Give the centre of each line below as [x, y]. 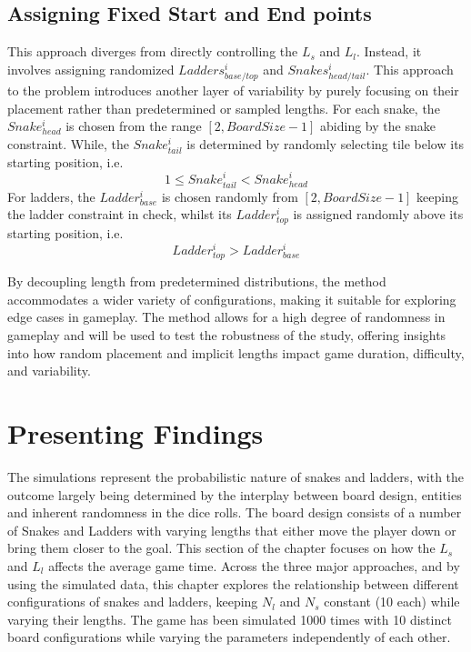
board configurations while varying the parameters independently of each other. [229, 637]
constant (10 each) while [392, 602]
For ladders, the [51, 196]
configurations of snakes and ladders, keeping [133, 602]
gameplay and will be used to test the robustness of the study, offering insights [227, 335]
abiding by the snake [378, 126]
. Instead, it [389, 51]
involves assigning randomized [91, 69]
